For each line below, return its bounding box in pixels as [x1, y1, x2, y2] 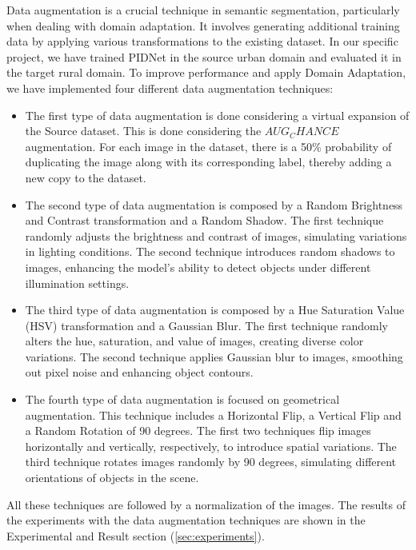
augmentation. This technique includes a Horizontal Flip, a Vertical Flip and [25, 406, 402, 423]
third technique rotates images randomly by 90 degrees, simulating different [25, 453, 397, 470]
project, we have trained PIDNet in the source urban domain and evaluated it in [6, 48, 402, 65]
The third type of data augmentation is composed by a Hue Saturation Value [25, 301, 405, 318]
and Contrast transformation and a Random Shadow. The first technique [25, 212, 384, 229]
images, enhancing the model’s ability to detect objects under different [25, 258, 371, 275]
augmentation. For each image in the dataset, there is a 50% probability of [25, 137, 392, 154]
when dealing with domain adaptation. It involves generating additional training [6, 17, 400, 34]
